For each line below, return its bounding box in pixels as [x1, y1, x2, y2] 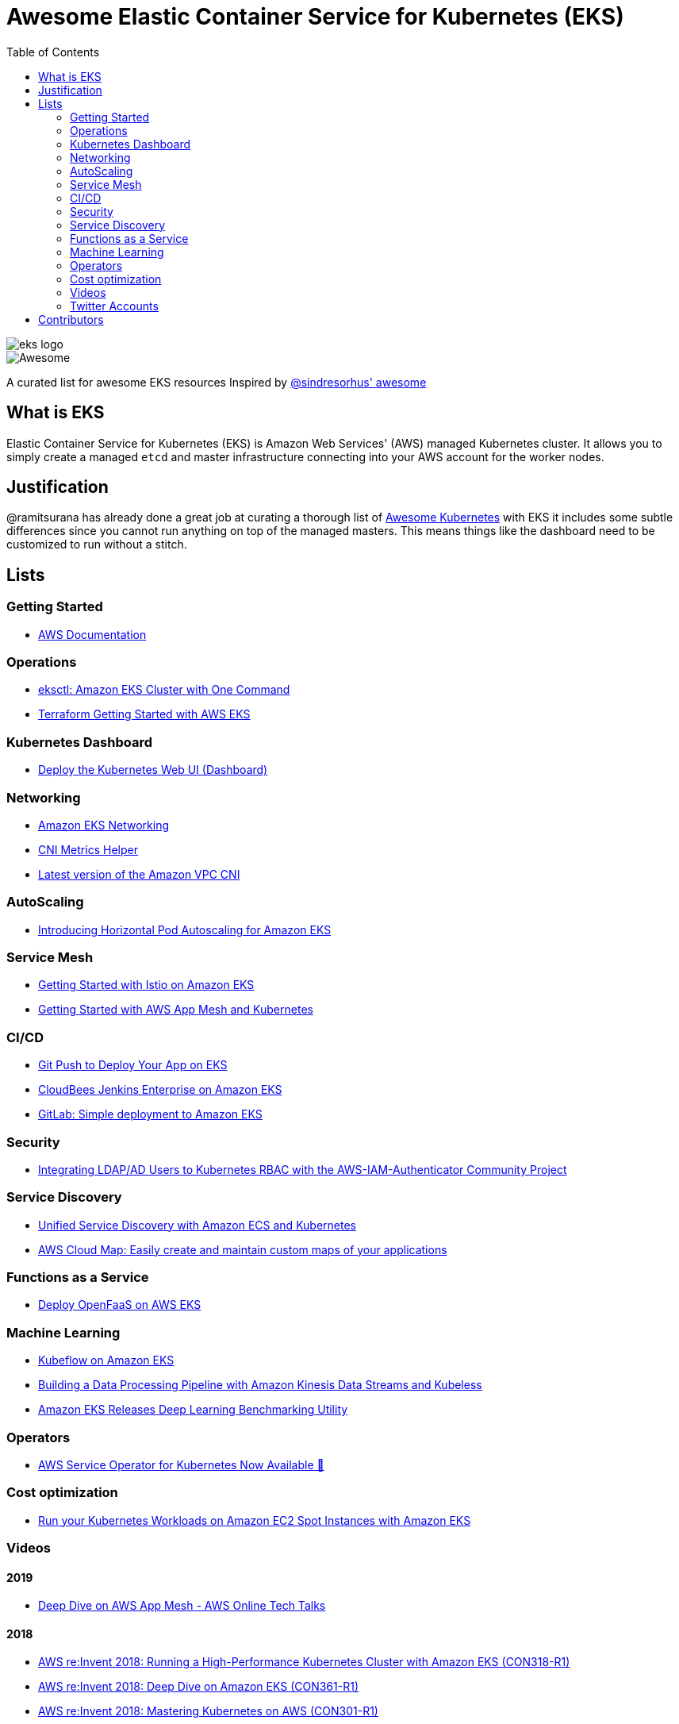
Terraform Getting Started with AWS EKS [38, 707, 251, 722]
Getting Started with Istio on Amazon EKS [38, 978, 255, 992]
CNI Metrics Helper [38, 842, 138, 856]
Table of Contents [6, 44, 100, 59]
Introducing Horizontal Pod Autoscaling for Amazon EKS [38, 922, 332, 937]
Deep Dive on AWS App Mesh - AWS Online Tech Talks [38, 1599, 326, 1613]
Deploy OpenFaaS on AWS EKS [38, 1298, 201, 1312]
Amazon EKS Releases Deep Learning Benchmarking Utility [38, 1403, 348, 1417]
